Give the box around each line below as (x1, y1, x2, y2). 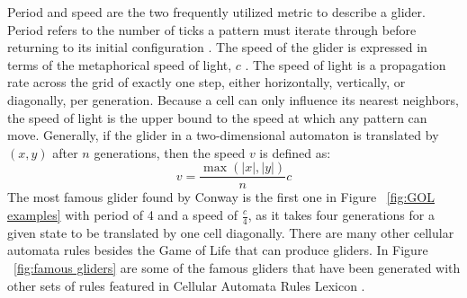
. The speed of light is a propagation (245, 55, 446, 74)
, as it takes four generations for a (247, 206, 435, 223)
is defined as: (259, 143, 331, 162)
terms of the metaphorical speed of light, (7, 55, 232, 74)
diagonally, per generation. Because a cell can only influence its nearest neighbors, (7, 90, 459, 109)
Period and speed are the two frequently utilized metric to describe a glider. (7, 3, 426, 21)
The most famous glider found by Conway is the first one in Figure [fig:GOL (7, 188, 435, 206)
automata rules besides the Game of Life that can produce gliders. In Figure (7, 241, 428, 259)
